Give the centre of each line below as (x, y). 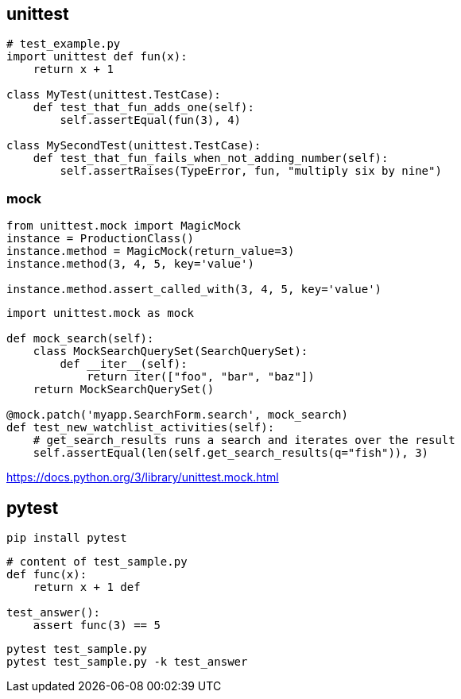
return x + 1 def (87, 587)
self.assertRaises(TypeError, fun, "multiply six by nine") (251, 171)
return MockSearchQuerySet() (124, 390)
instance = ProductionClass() (101, 239)
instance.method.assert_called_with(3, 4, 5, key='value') (194, 290)
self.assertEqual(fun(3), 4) (151, 120)
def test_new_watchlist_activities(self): (141, 428)
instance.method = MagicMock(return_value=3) (151, 251)
